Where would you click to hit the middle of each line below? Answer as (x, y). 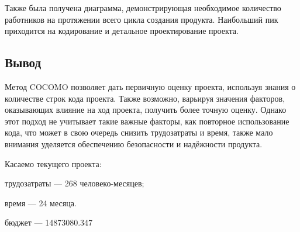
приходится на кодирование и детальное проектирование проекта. (122, 31)
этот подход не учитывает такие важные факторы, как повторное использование (147, 121)
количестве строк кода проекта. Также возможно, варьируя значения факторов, (145, 98)
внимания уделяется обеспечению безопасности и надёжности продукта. (134, 143)
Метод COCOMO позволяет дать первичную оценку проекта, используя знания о (150, 86)
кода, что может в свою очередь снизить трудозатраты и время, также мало (139, 132)
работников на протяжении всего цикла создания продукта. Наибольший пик (142, 19)
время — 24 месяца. (41, 202)
